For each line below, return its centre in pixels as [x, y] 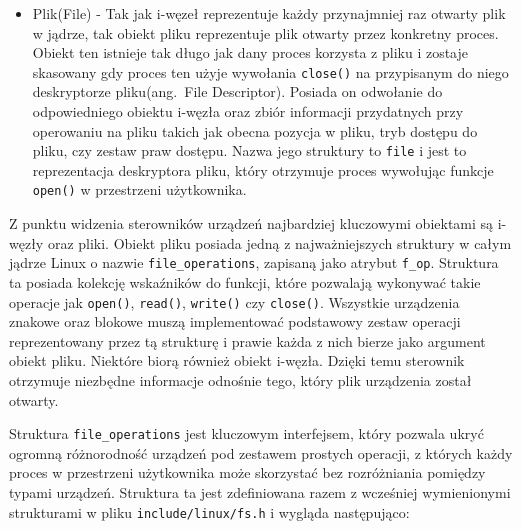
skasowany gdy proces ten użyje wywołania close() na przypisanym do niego [270, 71]
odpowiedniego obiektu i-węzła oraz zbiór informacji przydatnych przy [248, 111]
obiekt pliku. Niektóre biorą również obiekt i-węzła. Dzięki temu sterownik [237, 360]
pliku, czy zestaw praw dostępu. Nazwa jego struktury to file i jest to [249, 150]
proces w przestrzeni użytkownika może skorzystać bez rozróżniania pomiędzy [247, 472]
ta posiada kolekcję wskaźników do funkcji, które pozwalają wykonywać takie [245, 281]
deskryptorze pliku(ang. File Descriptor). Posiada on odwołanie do [237, 91]
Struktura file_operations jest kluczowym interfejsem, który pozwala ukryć [246, 433]
